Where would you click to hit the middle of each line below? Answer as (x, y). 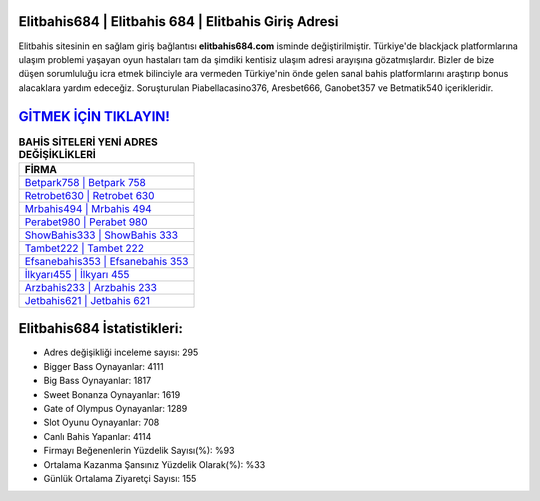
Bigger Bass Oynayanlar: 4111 (103, 366)
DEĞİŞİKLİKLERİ (57, 154)
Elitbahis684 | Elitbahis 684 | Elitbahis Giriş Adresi (178, 21)
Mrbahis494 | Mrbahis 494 (88, 208)
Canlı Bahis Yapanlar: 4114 (97, 436)
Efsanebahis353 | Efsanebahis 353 (106, 261)
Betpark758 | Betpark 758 (85, 182)
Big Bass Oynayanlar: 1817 (97, 381)
